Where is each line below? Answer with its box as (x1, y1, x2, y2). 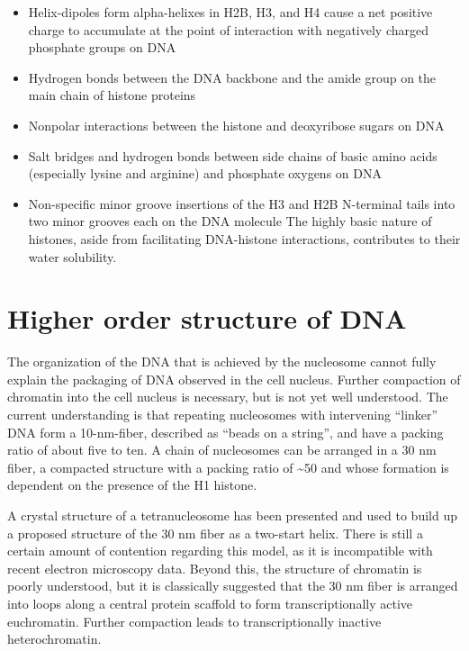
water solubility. (28, 247, 117, 266)
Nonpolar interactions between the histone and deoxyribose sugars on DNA (28, 115, 445, 134)
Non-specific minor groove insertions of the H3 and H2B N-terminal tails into (28, 194, 455, 212)
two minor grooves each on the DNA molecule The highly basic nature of (28, 212, 432, 231)
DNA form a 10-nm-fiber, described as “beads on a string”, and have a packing (7, 422, 444, 441)
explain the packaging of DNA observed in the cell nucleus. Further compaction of (7, 369, 461, 388)
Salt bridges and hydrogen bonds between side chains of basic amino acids (28, 146, 437, 165)
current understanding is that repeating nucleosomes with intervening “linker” (7, 405, 438, 424)
